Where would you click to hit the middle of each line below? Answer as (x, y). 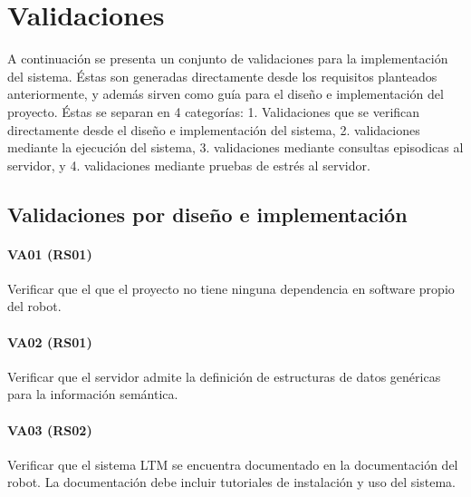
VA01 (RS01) (50, 253)
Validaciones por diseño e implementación (207, 214)
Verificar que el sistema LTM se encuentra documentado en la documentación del (233, 464)
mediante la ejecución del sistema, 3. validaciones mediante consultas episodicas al (235, 147)
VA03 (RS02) (50, 429)
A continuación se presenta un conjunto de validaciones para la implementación (228, 58)
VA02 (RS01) (50, 341)
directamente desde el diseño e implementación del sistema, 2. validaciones (214, 129)
